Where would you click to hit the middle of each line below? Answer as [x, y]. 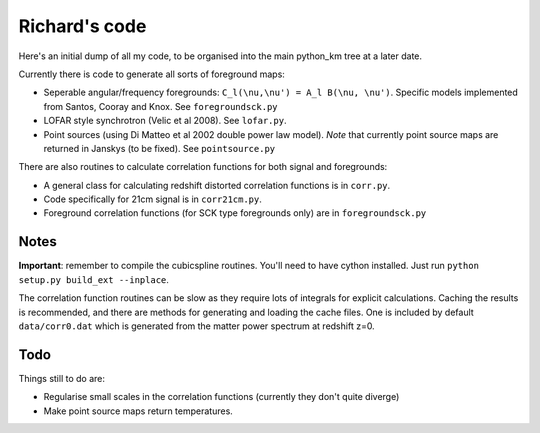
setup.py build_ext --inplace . [94, 279]
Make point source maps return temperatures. [138, 411]
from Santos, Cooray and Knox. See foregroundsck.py [160, 106]
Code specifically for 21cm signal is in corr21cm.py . [152, 199]
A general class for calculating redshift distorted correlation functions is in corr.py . [217, 185]
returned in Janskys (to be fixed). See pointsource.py [159, 148]
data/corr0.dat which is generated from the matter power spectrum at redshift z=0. [196, 326]
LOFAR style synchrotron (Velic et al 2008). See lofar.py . [165, 121]
